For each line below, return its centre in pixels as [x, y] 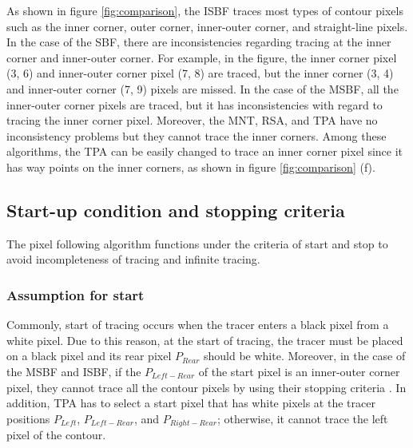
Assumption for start [75, 294]
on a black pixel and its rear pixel [89, 356]
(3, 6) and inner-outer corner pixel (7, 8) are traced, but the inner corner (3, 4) [200, 73]
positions [28, 418]
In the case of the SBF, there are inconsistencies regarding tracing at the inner [199, 42]
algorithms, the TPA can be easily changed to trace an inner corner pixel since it [205, 151]
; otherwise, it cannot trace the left [302, 418]
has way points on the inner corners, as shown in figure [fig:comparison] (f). [191, 167]
